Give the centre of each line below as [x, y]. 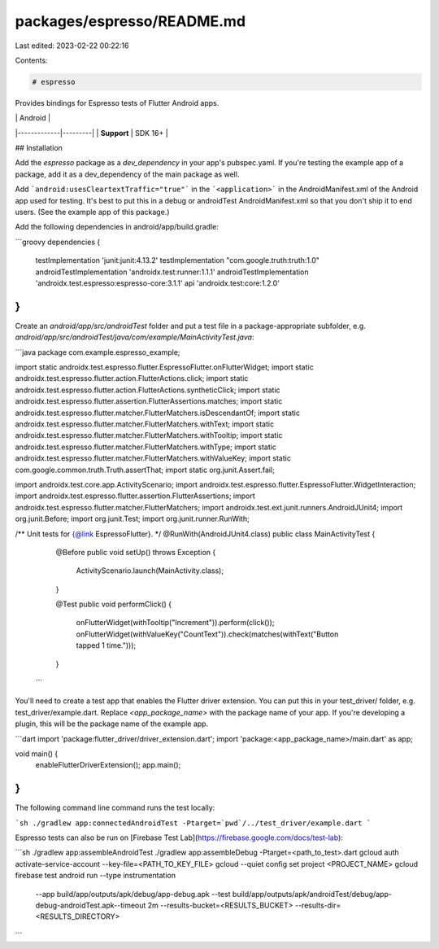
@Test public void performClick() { [114, 604]
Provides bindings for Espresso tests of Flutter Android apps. [117, 103]
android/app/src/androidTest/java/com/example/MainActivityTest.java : [135, 337]
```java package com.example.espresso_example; [98, 352]
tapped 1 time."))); [106, 645]
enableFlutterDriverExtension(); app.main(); [108, 765]
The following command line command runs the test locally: [115, 808]
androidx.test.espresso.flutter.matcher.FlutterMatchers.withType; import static [146, 447]
